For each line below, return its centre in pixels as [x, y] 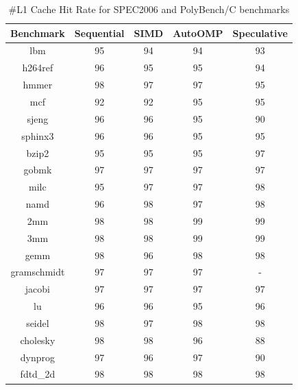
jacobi [37, 289]
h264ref [38, 68]
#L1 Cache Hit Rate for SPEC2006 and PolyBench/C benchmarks [149, 9]
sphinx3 [38, 135]
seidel [38, 322]
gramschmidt [38, 272]
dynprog [38, 357]
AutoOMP [198, 33]
